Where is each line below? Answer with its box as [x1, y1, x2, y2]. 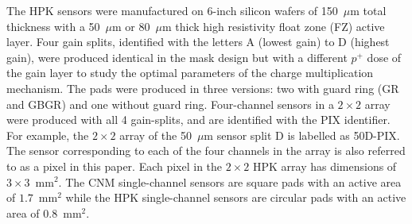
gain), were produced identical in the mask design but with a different [6, 48, 348, 65]
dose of [367, 48, 402, 65]
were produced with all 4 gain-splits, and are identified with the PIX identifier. [6, 111, 391, 128]
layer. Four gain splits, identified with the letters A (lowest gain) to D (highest [6, 33, 390, 50]
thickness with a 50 [6, 17, 100, 34]
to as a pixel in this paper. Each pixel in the [6, 157, 223, 174]
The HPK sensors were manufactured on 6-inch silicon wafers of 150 [6, 2, 338, 18]
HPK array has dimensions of [252, 157, 397, 174]
